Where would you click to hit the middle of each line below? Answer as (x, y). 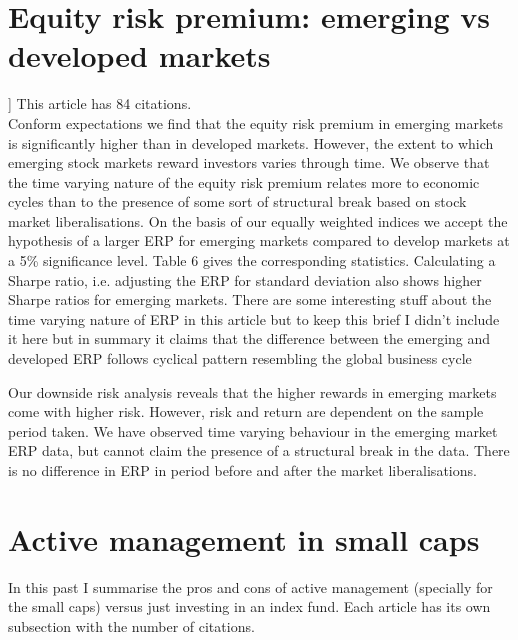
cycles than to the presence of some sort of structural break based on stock (237, 201)
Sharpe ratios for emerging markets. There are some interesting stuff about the (250, 299)
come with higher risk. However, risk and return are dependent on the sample (246, 411)
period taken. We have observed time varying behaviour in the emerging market (253, 430)
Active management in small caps (244, 538)
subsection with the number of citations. (131, 625)
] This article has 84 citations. (100, 103)
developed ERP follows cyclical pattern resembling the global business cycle (240, 358)
